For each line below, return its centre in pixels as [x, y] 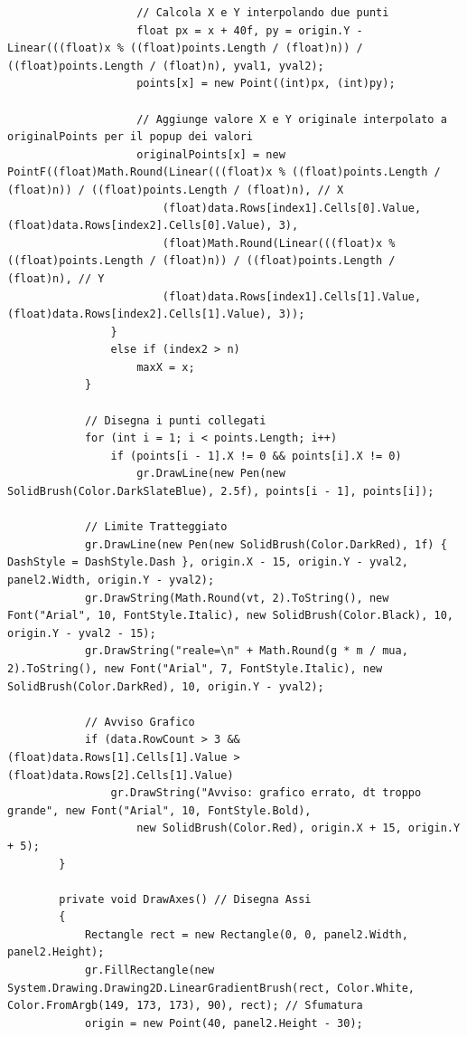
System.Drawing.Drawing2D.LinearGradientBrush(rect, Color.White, [211, 988]
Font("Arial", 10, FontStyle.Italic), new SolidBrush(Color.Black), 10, [230, 616]
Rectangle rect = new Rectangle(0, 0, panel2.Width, [246, 934]
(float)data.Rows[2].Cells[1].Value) [121, 775]
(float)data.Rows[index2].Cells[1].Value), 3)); [156, 314]
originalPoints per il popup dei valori [131, 137]
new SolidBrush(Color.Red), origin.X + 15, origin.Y [299, 828]
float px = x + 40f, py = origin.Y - [250, 30]
